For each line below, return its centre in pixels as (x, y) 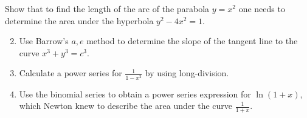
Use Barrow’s (44, 41)
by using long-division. (187, 73)
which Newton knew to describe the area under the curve (126, 106)
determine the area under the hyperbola (79, 20)
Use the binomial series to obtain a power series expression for (135, 93)
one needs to (262, 8)
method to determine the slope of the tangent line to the (192, 41)
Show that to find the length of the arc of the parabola (107, 8)
